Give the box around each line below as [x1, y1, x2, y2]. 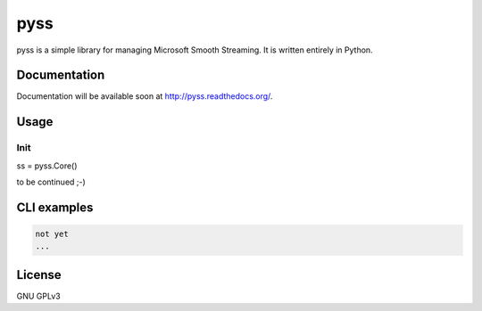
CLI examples [16, 200, 94, 215]
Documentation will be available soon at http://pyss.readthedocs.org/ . [16, 91, 273, 102]
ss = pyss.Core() [16, 160, 78, 171]
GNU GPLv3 [16, 291, 62, 301]
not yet [35, 229, 69, 239]
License [16, 267, 62, 282]
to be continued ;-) [16, 176, 87, 187]
